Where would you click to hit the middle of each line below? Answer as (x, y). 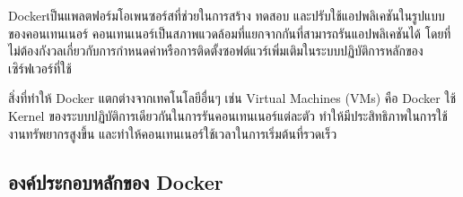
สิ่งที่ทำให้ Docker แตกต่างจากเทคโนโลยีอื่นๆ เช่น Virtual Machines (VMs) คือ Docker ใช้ (232, 98)
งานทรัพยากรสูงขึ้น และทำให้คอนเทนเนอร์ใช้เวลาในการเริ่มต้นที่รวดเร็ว (173, 133)
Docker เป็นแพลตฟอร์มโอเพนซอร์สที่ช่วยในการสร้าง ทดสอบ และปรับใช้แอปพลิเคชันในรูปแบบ (227, 15)
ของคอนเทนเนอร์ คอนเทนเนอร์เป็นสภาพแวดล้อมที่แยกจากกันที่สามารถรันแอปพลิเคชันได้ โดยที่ (230, 33)
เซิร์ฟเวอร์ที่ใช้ (40, 68)
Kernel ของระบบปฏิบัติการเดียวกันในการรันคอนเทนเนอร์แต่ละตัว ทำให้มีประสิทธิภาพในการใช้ (228, 115)
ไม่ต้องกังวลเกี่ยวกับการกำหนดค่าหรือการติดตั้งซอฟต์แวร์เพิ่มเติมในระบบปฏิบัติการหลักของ (216, 51)
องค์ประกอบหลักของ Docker (116, 181)
